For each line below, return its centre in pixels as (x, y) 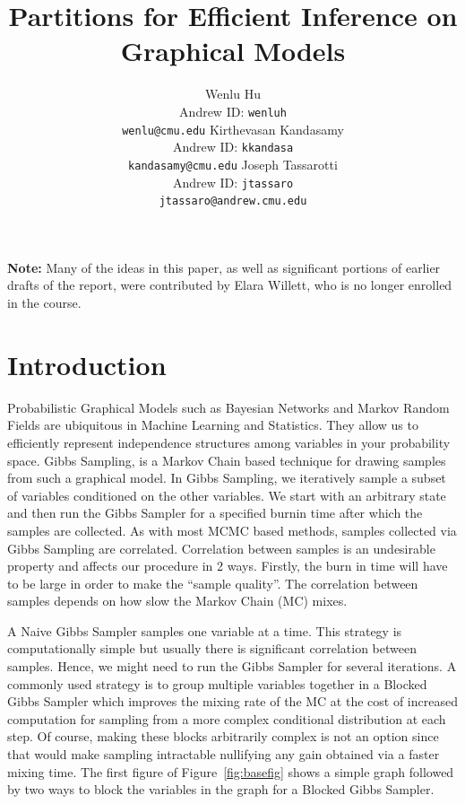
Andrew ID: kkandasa (233, 147)
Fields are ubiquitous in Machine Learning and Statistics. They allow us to (213, 425)
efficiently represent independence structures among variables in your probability (229, 442)
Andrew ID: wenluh (233, 111)
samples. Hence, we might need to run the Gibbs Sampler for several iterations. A (232, 666)
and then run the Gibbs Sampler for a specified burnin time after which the (215, 513)
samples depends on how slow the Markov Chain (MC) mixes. (177, 601)
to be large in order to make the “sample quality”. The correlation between (213, 583)
